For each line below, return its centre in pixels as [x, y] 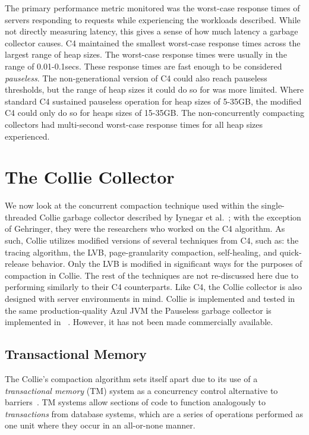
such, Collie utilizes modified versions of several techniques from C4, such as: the [152, 240]
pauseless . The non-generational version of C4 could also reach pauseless [136, 78]
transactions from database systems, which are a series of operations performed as [154, 413]
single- [273, 205]
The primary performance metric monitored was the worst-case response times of [152, 8]
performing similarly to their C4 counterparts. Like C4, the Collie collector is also [154, 287]
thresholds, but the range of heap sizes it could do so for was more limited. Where [154, 89]
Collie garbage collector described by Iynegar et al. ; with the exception [170, 217]
